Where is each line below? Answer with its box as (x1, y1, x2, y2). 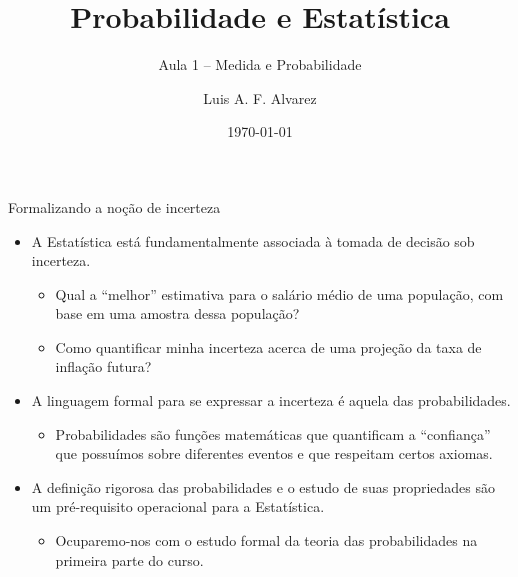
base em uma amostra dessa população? (55, 303, 300, 324)
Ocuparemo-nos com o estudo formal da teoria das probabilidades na (55, 530, 478, 551)
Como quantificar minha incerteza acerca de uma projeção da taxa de (55, 336, 482, 357)
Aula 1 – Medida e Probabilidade (158, 54, 362, 75)
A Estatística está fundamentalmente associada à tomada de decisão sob (31, 230, 475, 251)
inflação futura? (55, 356, 152, 377)
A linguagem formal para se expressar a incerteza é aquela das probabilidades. (31, 390, 511, 411)
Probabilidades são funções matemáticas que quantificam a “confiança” (55, 423, 491, 444)
